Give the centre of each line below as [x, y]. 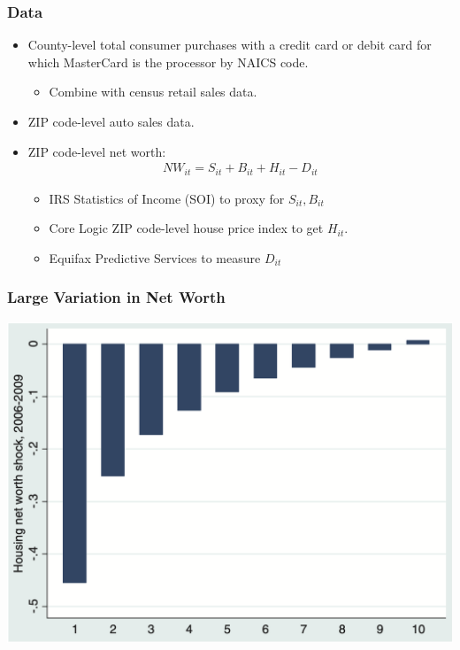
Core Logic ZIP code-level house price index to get [186, 228]
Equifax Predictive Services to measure [155, 257]
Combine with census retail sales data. [153, 92]
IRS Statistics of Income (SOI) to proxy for [167, 198]
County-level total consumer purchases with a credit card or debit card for [230, 45]
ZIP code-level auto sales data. [111, 121]
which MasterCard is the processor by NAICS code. [168, 62]
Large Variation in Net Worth [116, 297]
